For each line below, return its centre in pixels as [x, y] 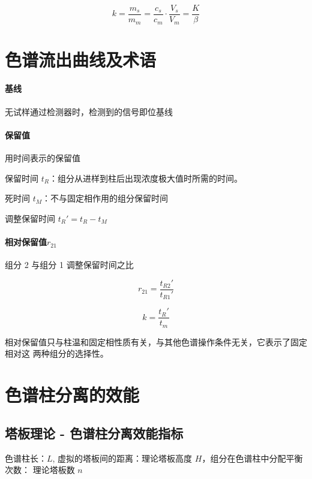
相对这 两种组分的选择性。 [57, 353]
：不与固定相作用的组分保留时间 [105, 198]
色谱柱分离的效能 [72, 395]
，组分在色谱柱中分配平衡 [252, 458]
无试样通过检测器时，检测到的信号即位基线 [89, 111]
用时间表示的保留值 [43, 158]
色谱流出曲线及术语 [81, 59]
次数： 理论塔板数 [40, 470]
